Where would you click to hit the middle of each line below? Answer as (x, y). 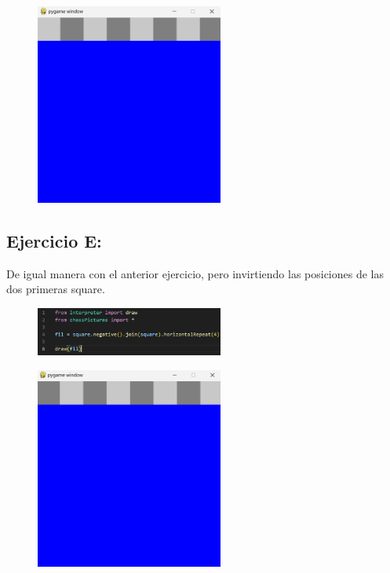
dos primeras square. (56, 289)
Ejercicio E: (54, 240)
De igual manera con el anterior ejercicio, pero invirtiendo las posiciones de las (195, 273)
